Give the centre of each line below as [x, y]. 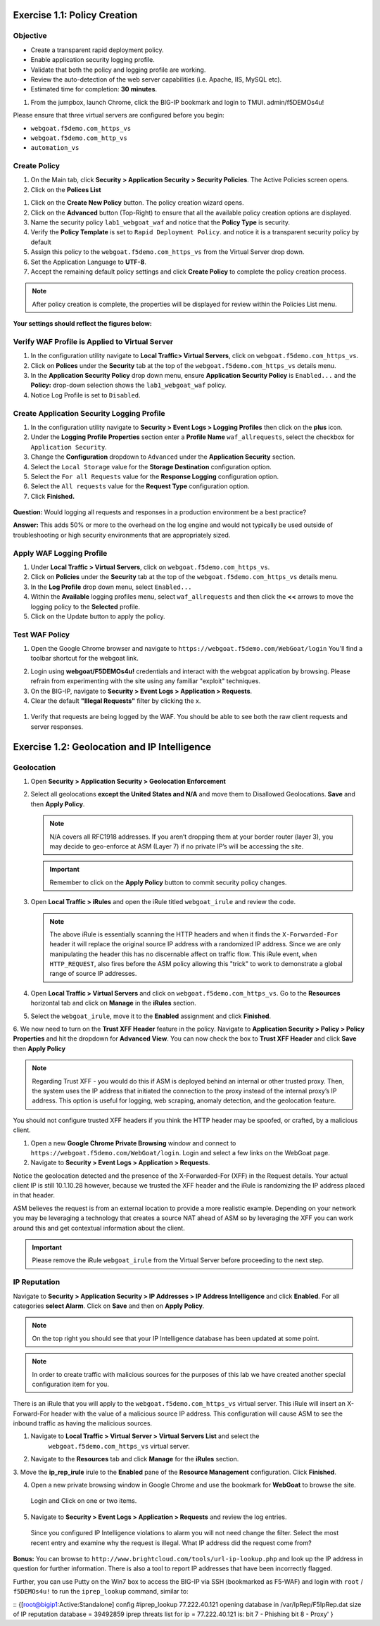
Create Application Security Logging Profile [89, 413]
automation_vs [55, 148]
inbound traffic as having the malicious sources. [83, 1423]
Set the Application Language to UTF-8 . [89, 262]
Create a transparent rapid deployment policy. [97, 50]
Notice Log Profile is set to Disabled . [85, 395]
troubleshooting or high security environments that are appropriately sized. [122, 535]
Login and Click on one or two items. [84, 1501]
